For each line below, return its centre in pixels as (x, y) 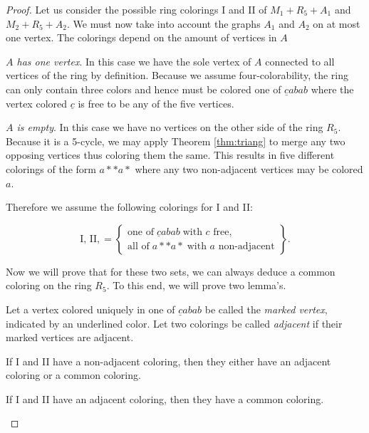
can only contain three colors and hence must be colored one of (144, 89)
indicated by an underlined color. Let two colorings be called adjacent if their (174, 323)
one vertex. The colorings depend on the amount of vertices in (141, 37)
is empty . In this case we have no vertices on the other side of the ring (170, 127)
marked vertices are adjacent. (70, 337)
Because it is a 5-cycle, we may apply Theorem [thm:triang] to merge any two (176, 141)
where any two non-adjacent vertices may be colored (249, 168)
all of (139, 246)
